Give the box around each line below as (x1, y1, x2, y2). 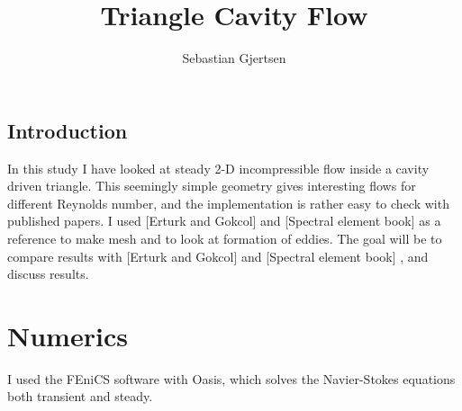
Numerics (7, 317, 128, 353)
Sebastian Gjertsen (182, 49, 286, 67)
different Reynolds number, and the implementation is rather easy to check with (7, 193, 449, 212)
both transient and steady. (7, 387, 153, 406)
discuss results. (7, 264, 89, 283)
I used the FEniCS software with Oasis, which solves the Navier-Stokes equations (7, 369, 456, 388)
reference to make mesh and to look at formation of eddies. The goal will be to (7, 228, 442, 247)
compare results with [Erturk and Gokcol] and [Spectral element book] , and (7, 246, 429, 265)
